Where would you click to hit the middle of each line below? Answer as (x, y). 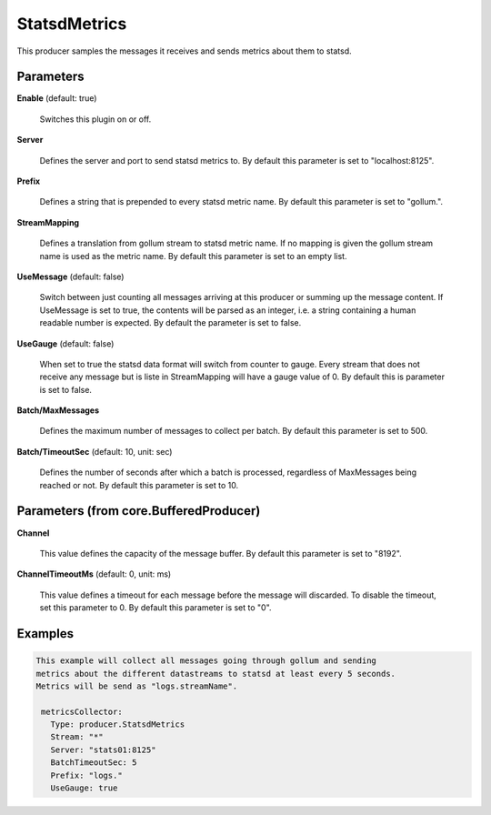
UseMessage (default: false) (70, 277)
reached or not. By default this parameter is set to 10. (139, 485)
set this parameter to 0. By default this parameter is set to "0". (155, 608)
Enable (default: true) (57, 98)
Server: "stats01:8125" (103, 750)
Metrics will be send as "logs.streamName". (137, 686)
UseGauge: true (84, 788)
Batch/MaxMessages (58, 410)
